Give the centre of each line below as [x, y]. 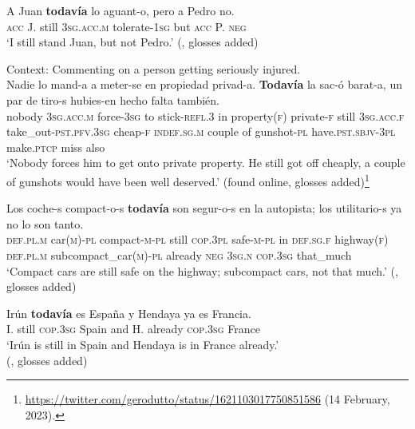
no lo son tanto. [45, 223]
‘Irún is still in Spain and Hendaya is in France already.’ [143, 344]
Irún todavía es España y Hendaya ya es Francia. [129, 313]
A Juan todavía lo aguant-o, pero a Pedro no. [121, 10]
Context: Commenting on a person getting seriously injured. [154, 68]
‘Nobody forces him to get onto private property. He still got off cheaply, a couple [206, 163]
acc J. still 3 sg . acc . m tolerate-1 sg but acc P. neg [126, 26]
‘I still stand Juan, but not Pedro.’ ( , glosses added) [132, 42]
